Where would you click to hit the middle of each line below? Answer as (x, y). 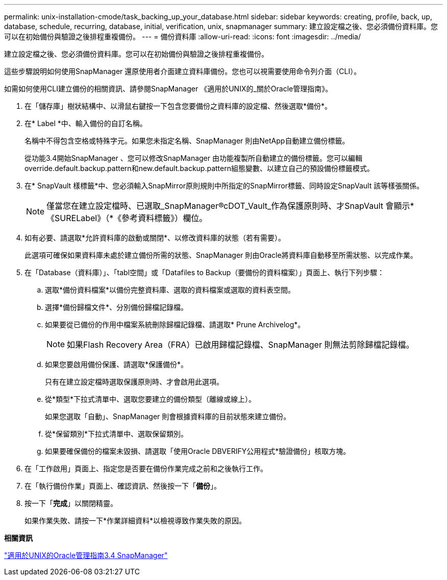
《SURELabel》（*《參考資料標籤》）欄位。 (127, 218)
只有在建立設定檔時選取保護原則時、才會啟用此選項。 (134, 382)
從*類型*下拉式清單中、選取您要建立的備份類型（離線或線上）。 (151, 399)
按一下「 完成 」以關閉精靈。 (71, 503)
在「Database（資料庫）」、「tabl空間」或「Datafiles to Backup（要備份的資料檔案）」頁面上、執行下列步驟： (205, 272)
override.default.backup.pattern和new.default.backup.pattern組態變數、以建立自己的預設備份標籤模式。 (199, 168)
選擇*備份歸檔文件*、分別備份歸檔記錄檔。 (117, 307)
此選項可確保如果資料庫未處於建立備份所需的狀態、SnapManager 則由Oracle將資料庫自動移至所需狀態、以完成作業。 (221, 255)
